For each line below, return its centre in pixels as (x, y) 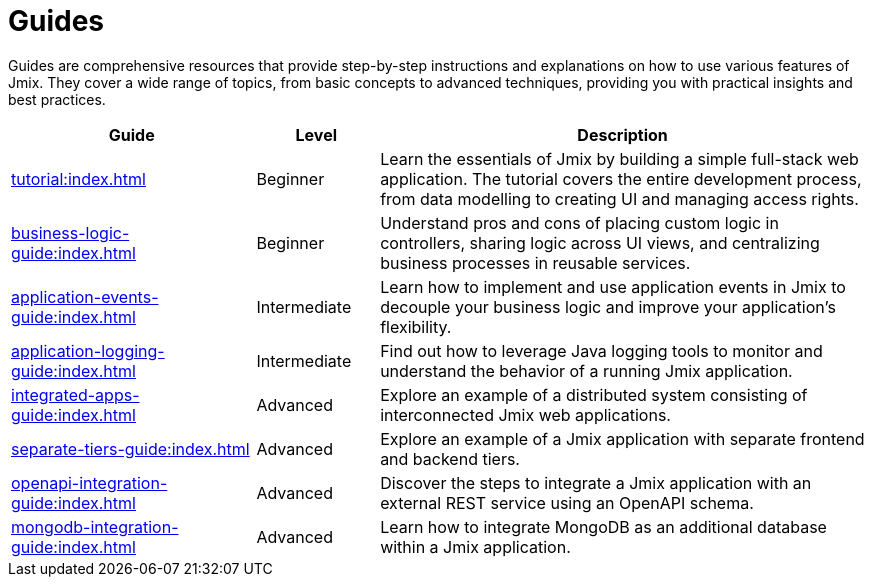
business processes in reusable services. (535, 262)
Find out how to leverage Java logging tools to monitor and (601, 350)
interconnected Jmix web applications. (525, 414)
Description (622, 134)
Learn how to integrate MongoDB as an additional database (603, 526)
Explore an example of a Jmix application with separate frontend (622, 438)
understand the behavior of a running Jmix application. (586, 370)
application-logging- (88, 350)
